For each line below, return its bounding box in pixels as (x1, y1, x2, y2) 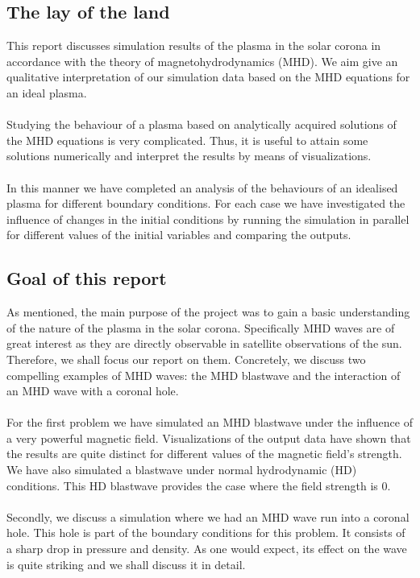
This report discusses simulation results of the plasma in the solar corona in (6, 37, 381, 54)
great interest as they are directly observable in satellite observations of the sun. (6, 335, 402, 352)
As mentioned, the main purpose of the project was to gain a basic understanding (6, 303, 410, 320)
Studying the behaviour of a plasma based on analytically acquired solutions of (6, 116, 397, 133)
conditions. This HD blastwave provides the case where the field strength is (6, 477, 378, 493)
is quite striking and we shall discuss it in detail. (6, 555, 246, 572)
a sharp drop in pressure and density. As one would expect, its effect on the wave (6, 540, 407, 557)
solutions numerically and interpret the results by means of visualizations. (6, 147, 372, 164)
